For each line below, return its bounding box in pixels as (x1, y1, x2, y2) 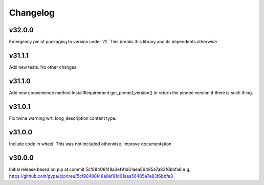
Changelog (9, 7, 55, 18)
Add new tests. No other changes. (9, 64, 78, 70)
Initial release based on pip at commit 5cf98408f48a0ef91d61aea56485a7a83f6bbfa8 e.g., (9, 166, 192, 172)
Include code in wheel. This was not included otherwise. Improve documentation (9, 141, 172, 147)
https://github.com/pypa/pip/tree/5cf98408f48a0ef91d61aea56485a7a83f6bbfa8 (9, 173, 173, 179)
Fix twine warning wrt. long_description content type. (9, 115, 117, 121)
